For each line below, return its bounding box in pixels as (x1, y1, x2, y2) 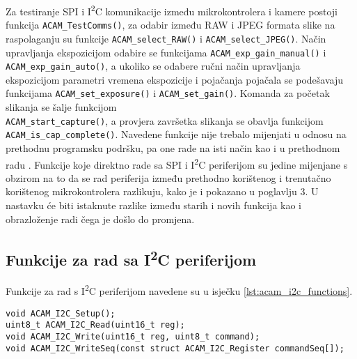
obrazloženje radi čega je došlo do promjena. (6, 211, 195, 226)
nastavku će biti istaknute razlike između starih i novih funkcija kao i (6, 198, 301, 213)
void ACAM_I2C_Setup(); (6, 308, 116, 319)
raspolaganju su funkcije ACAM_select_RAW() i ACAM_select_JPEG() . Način (6, 31, 326, 45)
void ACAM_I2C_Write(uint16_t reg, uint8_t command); (6, 332, 260, 342)
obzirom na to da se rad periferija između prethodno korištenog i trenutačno (6, 170, 331, 185)
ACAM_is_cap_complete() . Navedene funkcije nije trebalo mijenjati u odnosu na (6, 127, 347, 142)
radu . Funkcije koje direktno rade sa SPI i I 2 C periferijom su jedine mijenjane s (6, 155, 348, 171)
